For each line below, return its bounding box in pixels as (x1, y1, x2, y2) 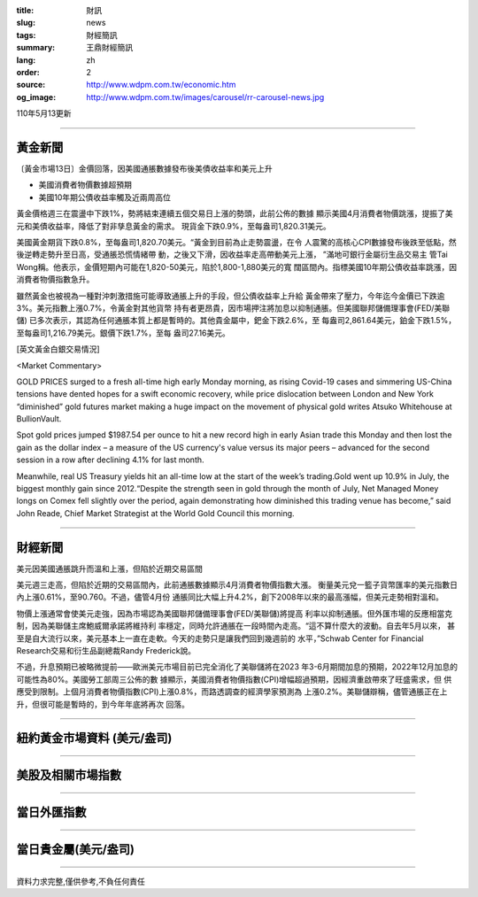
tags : (16, 29, 36, 40)
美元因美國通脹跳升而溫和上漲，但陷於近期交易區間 (16, 563, 203, 574)
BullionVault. (16, 414, 62, 424)
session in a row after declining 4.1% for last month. (16, 454, 204, 465)
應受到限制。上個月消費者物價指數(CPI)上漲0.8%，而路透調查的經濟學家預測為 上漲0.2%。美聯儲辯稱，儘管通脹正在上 (16, 686, 448, 697)
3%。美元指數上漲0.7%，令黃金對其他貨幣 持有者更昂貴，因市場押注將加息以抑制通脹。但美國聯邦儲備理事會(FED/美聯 (16, 302, 451, 313)
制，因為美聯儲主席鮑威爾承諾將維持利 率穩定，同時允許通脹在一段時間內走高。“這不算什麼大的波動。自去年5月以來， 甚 (16, 621, 456, 631)
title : (16, 5, 35, 15)
